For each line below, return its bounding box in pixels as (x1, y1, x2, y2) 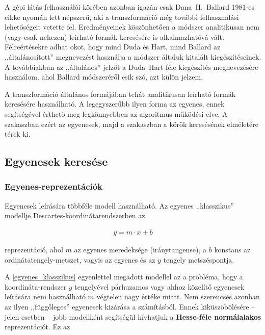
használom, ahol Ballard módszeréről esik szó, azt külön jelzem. (5, 71, 203, 82)
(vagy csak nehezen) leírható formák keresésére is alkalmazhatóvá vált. (5, 31, 224, 42)
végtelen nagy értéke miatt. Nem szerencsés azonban (96, 291, 260, 302)
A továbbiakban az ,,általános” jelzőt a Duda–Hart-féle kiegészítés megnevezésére (5, 61, 258, 72)
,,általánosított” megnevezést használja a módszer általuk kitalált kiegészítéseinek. (5, 51, 261, 62)
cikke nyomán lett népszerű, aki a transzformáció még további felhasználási (5, 11, 239, 22)
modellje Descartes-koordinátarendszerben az (5, 210, 145, 221)
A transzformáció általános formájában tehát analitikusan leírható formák (5, 88, 236, 99)
